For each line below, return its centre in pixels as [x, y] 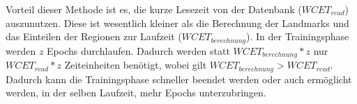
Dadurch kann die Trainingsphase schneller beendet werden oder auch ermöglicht [179, 79]
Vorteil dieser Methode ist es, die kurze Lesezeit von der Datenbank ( [154, 9]
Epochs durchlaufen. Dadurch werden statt [138, 50]
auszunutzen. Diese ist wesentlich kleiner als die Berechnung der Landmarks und [177, 23]
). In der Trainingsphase [298, 36]
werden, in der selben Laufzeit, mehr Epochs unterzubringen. [136, 93]
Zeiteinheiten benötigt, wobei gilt [136, 65]
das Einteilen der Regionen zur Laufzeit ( [94, 36]
